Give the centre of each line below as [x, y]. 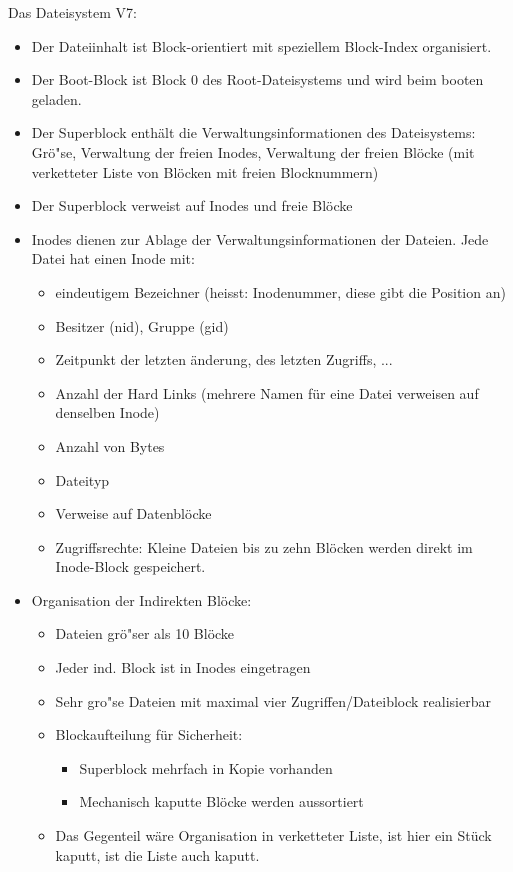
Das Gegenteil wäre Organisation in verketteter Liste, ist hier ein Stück [273, 835]
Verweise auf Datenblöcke [133, 513]
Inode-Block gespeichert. [130, 566]
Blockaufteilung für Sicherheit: [149, 734]
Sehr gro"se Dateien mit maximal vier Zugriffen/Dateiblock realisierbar [273, 700]
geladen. [56, 98]
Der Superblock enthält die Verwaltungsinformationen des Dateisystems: [253, 132]
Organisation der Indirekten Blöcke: [141, 599]
